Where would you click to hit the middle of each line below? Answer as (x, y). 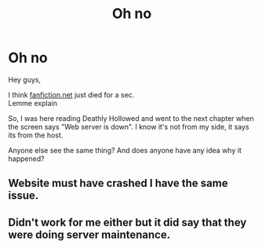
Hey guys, (25, 79)
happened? (26, 159)
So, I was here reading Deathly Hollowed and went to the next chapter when (131, 118)
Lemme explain (33, 103)
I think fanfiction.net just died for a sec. (71, 94)
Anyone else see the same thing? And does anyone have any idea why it (125, 150)
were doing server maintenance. (89, 234)
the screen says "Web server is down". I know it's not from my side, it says (129, 126)
